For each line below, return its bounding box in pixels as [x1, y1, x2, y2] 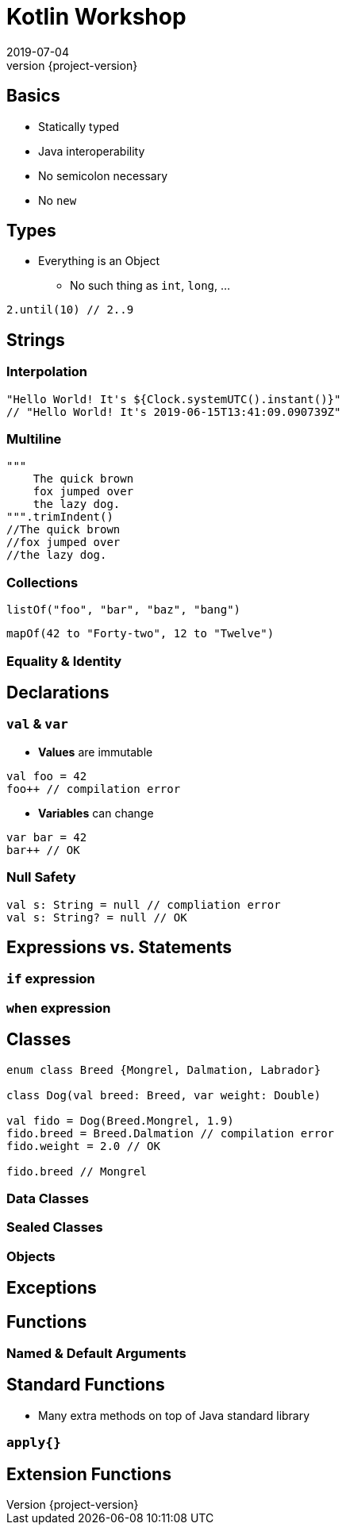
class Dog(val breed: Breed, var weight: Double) [6, 1088, 321, 1102]
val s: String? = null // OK [6, 910, 187, 924]
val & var [6, 716, 68, 733]
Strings [6, 329, 65, 350]
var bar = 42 [6, 830, 87, 844]
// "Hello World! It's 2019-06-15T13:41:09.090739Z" [6, 405, 341, 418]
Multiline [6, 431, 62, 448]
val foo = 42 [6, 769, 87, 783]
